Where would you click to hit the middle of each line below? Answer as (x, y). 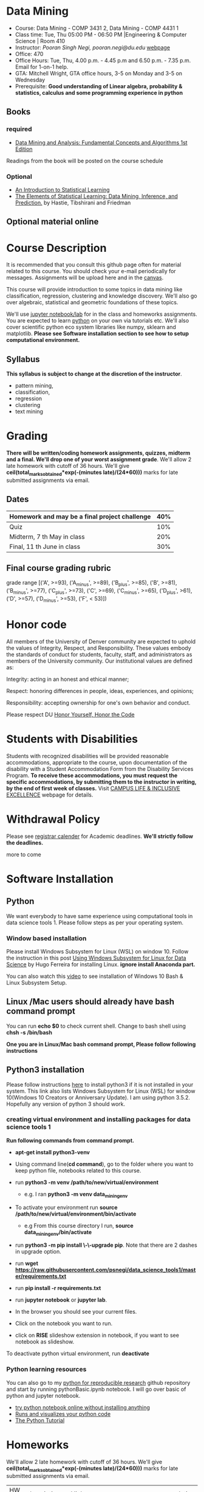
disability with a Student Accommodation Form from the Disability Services (100, 769)
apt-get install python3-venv (52, 1152)
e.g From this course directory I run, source (79, 1225)
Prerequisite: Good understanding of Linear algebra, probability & (99, 86)
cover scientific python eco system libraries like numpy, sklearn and (91, 327)
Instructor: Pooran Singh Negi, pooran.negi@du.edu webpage (93, 47)
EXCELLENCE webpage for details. (50, 795)
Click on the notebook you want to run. (64, 1323)
